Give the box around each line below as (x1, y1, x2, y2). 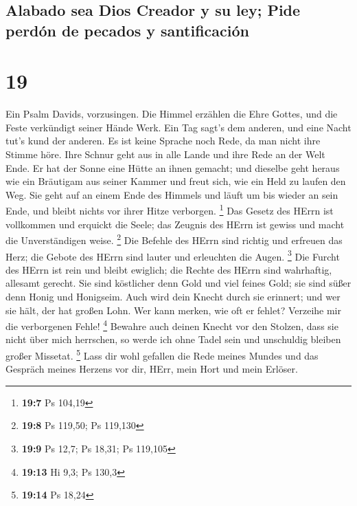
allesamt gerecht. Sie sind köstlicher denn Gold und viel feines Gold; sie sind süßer (5, 276, 352, 290)
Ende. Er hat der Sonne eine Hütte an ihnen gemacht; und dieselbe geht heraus (5, 160, 340, 175)
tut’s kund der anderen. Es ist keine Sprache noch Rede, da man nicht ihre (5, 133, 321, 148)
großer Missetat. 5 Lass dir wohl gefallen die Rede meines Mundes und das (5, 346, 319, 362)
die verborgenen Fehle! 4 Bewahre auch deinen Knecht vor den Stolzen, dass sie (5, 317, 338, 333)
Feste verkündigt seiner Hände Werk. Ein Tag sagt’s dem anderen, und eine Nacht (5, 120, 352, 134)
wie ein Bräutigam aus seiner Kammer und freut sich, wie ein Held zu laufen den (5, 174, 346, 188)
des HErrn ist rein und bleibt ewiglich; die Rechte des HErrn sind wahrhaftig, (5, 262, 332, 276)
